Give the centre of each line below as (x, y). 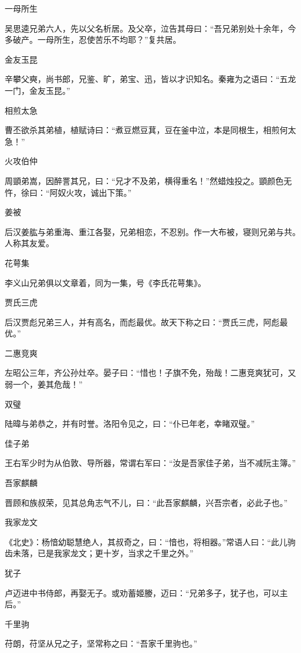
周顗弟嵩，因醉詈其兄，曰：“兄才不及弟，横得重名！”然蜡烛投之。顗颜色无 (148, 180)
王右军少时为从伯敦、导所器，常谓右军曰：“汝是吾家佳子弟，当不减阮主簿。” (150, 463)
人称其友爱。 (29, 243)
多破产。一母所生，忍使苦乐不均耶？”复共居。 (93, 40)
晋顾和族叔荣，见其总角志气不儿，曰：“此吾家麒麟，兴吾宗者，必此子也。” (146, 502)
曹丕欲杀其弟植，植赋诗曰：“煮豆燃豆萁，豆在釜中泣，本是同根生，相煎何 (146, 130)
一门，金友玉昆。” (38, 90)
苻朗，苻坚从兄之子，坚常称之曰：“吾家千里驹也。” (101, 643)
